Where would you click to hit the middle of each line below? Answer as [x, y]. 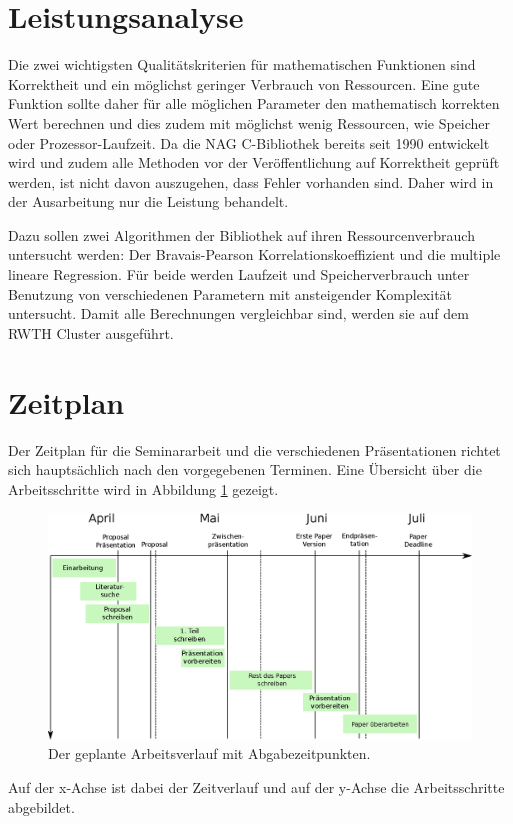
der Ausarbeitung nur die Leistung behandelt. [148, 201]
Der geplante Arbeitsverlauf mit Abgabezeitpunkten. [209, 753]
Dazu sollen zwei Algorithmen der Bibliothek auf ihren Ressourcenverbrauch [241, 234]
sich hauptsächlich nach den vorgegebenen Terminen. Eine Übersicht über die [245, 469]
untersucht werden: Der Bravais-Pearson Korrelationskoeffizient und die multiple [254, 254]
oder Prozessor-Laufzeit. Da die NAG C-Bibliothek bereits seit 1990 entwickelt [249, 142]
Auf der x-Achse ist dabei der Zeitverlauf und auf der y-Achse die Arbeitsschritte [256, 787]
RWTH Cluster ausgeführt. [91, 332]
